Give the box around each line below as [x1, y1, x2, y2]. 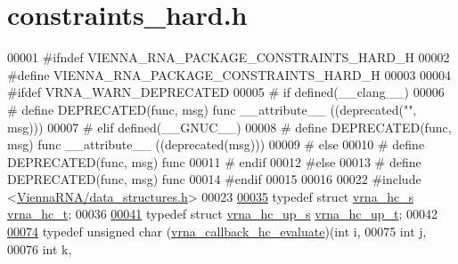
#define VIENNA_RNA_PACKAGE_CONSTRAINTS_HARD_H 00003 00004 [7, 65, 452, 84]
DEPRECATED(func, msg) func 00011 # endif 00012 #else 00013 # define [7, 152, 421, 171]
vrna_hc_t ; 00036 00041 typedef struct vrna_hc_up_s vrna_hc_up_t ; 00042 [7, 204, 438, 223]
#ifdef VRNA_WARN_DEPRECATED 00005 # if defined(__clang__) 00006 [7, 83, 445, 101]
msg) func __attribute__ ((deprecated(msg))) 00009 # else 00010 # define [7, 135, 425, 154]
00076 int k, [7, 239, 72, 258]
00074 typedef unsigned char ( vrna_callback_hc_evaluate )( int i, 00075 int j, [7, 222, 427, 241]
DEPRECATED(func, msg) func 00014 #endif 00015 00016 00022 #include [7, 170, 421, 188]
